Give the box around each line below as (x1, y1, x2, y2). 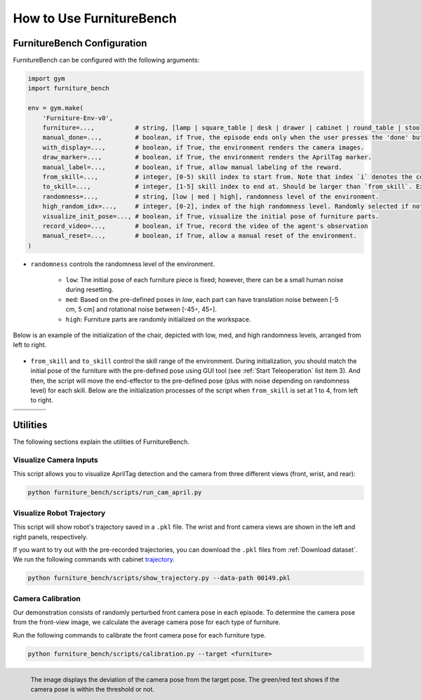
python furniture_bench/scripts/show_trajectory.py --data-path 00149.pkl (27, 574, 291, 582)
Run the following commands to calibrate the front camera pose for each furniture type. (13, 630, 267, 639)
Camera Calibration (13, 593, 81, 603)
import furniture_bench (27, 84, 110, 93)
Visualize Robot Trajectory (13, 508, 106, 517)
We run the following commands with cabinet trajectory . (13, 555, 175, 564)
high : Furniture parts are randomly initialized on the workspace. (65, 315, 251, 323)
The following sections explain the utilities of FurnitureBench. (13, 437, 189, 446)
